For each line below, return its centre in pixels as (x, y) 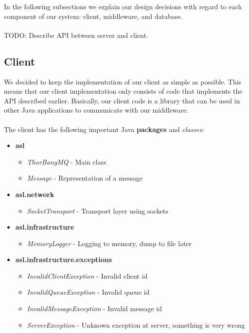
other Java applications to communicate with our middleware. (96, 110)
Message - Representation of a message (85, 178)
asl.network (35, 194)
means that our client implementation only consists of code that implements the (123, 91)
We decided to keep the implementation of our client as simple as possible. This (123, 81)
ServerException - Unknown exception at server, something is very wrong (136, 325)
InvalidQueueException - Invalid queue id (88, 292)
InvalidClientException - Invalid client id (87, 275)
